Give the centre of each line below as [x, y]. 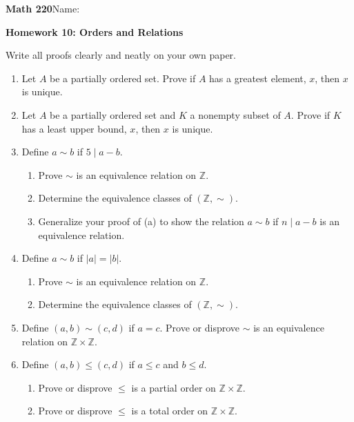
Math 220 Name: [43, 8]
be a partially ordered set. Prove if [123, 78]
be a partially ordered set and [113, 114]
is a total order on [170, 411]
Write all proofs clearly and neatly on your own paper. [121, 55]
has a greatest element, [258, 78]
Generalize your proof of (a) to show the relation [141, 221]
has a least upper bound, [74, 128]
